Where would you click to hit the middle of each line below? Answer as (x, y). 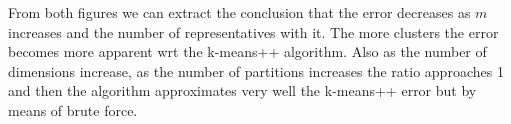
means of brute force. (73, 109)
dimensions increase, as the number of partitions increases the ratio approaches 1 (256, 70)
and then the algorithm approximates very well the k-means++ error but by (242, 90)
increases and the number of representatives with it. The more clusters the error (253, 31)
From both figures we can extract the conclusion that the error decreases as (239, 12)
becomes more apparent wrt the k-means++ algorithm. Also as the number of (247, 51)
